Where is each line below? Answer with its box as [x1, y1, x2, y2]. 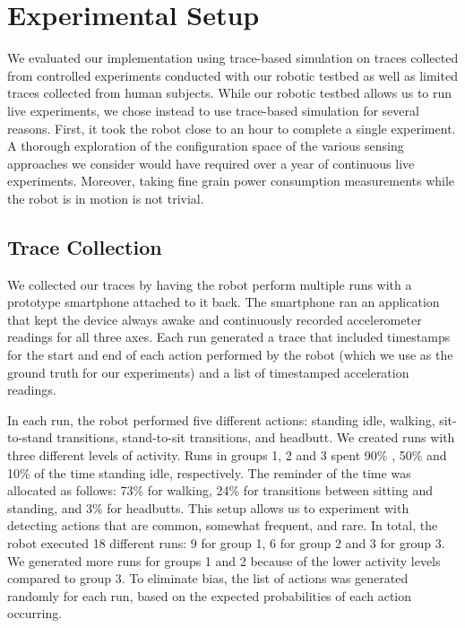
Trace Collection [7, 232, 162, 260]
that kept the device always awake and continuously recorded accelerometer [7, 310, 422, 328]
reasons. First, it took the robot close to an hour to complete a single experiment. [7, 118, 456, 137]
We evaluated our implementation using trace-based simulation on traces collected [7, 48, 459, 67]
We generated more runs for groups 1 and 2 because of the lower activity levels [7, 551, 441, 570]
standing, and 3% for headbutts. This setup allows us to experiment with [7, 498, 409, 517]
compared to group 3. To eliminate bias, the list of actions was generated [7, 569, 409, 588]
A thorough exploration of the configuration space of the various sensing [7, 136, 404, 155]
